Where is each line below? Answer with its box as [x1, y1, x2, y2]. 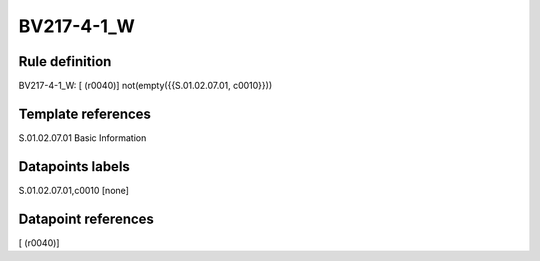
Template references [18, 105, 152, 122]
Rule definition [18, 53, 112, 70]
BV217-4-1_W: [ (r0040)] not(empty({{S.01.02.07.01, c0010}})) [18, 80, 273, 92]
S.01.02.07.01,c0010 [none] [18, 184, 130, 196]
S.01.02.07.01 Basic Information [18, 131, 147, 144]
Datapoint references [18, 210, 155, 227]
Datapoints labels [18, 158, 130, 175]
